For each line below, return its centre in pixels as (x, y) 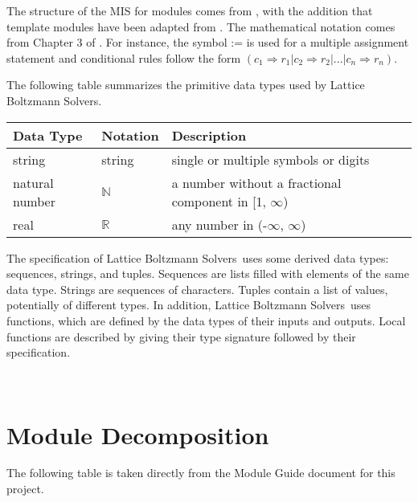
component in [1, (219, 201)
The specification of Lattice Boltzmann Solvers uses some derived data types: (198, 257)
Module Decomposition (138, 434)
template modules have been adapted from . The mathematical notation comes (201, 26)
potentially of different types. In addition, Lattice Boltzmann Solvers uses (189, 305)
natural (33, 182)
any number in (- (219, 224)
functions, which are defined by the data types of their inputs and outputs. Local (206, 320)
